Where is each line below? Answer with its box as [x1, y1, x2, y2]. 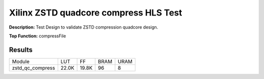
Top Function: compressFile [9, 33, 66, 39]
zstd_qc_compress [12, 64, 55, 71]
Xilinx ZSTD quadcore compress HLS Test [9, 7, 182, 18]
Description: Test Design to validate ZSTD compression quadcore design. [9, 24, 158, 30]
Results [9, 46, 33, 54]
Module [12, 58, 30, 65]
